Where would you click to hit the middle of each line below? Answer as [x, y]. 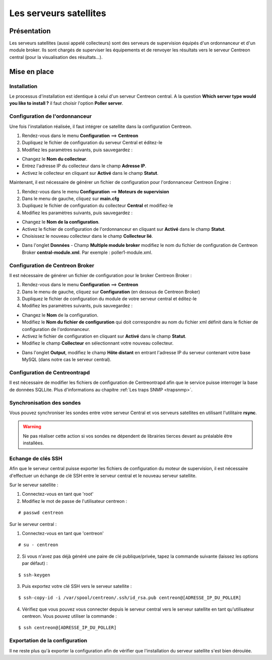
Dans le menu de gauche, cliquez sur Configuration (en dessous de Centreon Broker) [111, 292]
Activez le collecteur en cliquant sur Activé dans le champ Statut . [90, 173]
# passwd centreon [41, 513]
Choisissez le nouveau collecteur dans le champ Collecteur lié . [87, 236]
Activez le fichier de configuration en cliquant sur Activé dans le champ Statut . [104, 336]
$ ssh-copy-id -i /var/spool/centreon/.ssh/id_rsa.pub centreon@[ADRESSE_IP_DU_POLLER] [130, 598]
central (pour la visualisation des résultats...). [56, 57]
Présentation [30, 31]
